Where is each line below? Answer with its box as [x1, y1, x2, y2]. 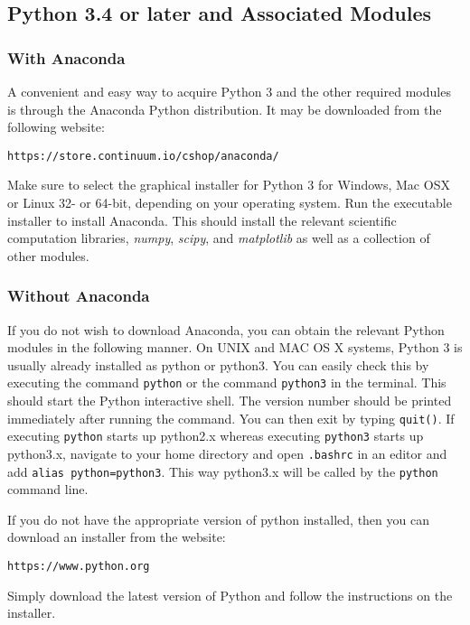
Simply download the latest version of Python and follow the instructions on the [7, 585, 453, 604]
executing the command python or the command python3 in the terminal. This [7, 373, 446, 392]
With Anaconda [7, 46, 126, 69]
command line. [7, 480, 89, 499]
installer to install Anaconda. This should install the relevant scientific [7, 210, 397, 229]
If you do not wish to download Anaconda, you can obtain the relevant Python [7, 320, 445, 339]
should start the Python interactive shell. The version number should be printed [7, 391, 452, 410]
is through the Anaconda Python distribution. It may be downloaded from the [7, 99, 442, 118]
